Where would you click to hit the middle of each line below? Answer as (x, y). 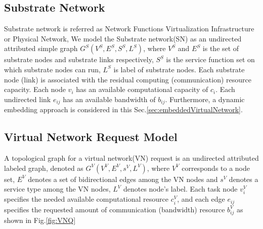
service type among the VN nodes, (57, 189)
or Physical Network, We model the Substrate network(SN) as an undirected (123, 38)
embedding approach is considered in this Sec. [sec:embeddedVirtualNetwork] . (123, 109)
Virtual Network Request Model (91, 137)
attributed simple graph (41, 48)
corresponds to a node (216, 168)
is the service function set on (210, 59)
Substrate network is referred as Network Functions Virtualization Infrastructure (129, 29)
